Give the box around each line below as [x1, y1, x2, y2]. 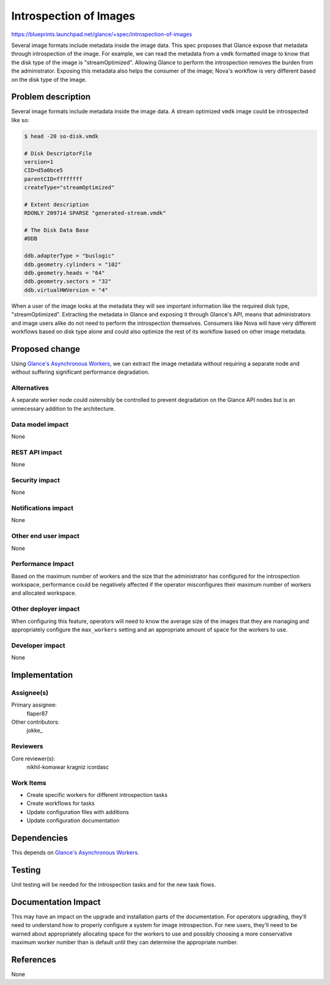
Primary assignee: [11, 701, 57, 708]
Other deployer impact [11, 605, 80, 613]
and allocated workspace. [11, 589, 76, 597]
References [11, 954, 56, 965]
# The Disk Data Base [24, 227, 89, 234]
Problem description [11, 92, 91, 102]
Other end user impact [11, 532, 79, 540]
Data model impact [11, 420, 69, 429]
